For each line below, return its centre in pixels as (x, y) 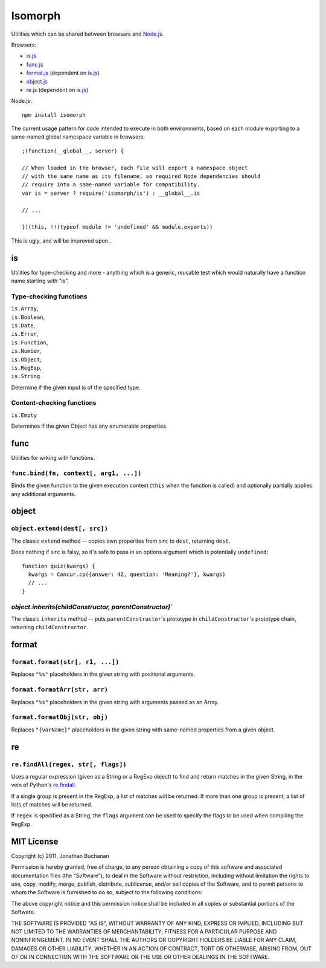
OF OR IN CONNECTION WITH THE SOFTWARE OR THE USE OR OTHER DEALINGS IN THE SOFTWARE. (140, 957)
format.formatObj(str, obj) (60, 717)
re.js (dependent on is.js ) (57, 90)
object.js (37, 81)
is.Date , (23, 325)
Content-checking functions (54, 403)
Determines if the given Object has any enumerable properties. (89, 426)
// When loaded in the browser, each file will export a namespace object (135, 168)
